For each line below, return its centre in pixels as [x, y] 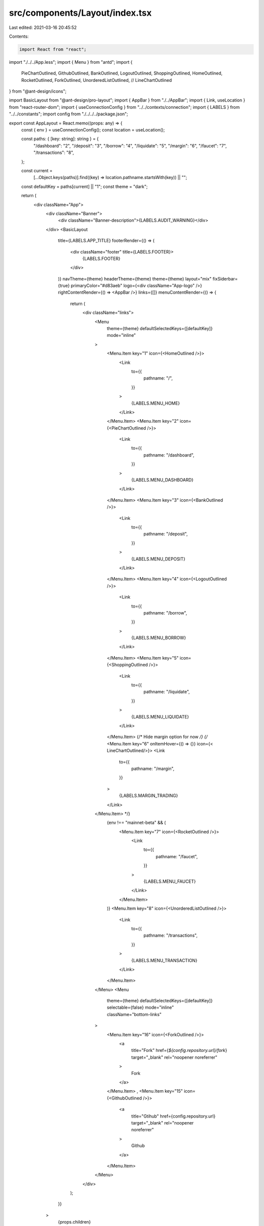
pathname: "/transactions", [171, 935]
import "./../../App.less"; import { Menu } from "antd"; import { [71, 62]
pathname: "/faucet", [177, 856]
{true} [64, 286]
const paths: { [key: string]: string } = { [60, 139]
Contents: [19, 36]
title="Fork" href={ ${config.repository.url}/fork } [179, 1050]
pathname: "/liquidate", [167, 692]
